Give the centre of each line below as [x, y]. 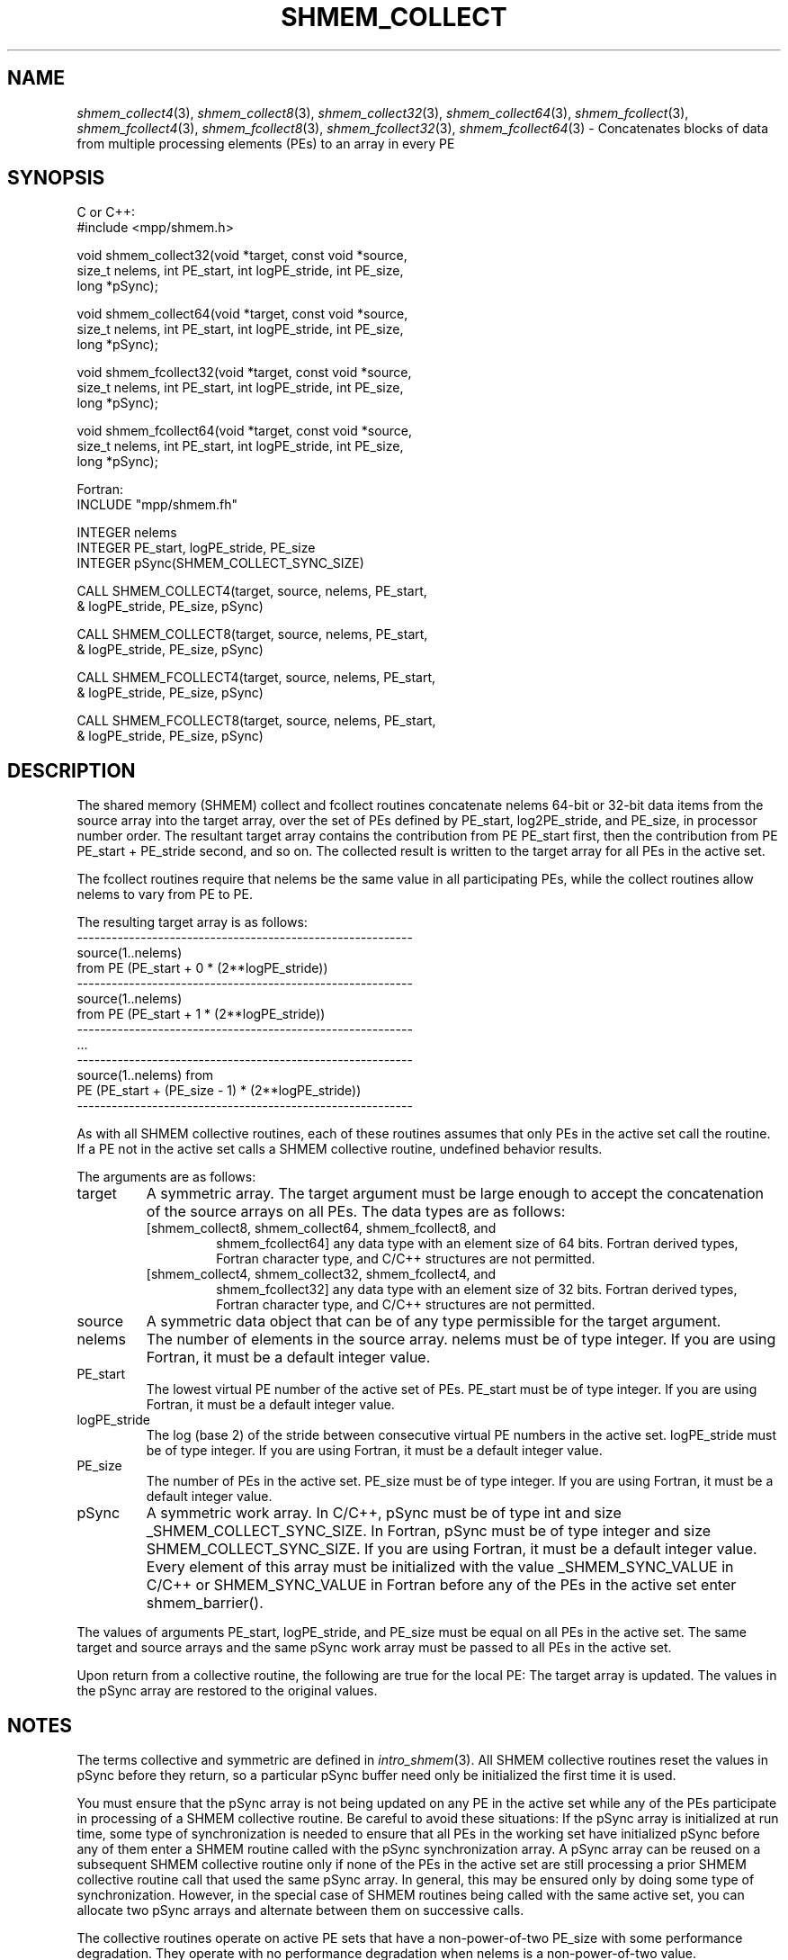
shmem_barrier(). [205, 1603]
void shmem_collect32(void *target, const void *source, [242, 256]
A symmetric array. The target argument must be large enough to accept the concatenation [455, 1194]
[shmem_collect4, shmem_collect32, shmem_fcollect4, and [321, 1274]
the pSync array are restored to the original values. [227, 1691]
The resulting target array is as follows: [192, 922]
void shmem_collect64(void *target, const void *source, [242, 314]
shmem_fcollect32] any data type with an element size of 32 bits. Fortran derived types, [477, 1290]
